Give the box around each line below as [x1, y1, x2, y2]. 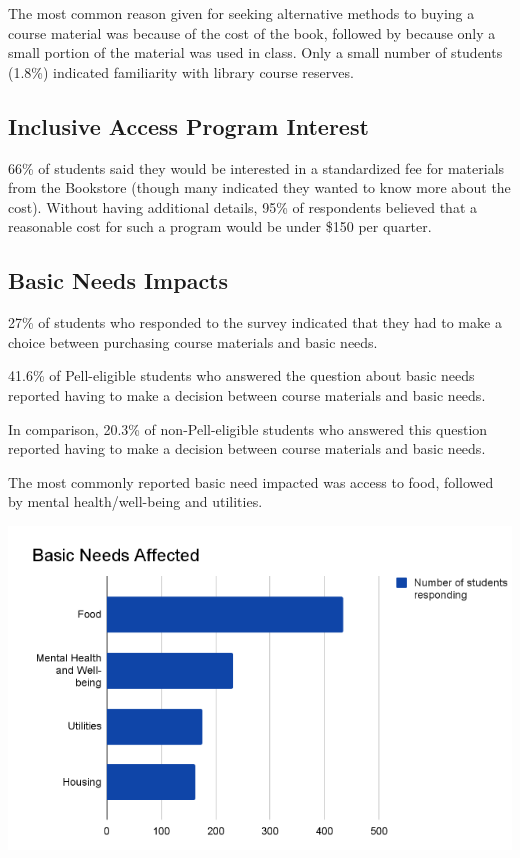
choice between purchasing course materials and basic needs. [8, 331, 378, 352]
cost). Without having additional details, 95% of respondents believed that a [8, 196, 477, 217]
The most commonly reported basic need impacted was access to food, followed [8, 471, 494, 492]
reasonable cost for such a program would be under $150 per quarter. [8, 216, 432, 237]
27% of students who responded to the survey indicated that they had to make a [8, 312, 502, 333]
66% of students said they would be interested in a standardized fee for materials [8, 157, 505, 178]
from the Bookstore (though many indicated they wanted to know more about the [8, 177, 511, 198]
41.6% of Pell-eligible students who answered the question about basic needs [8, 365, 475, 386]
